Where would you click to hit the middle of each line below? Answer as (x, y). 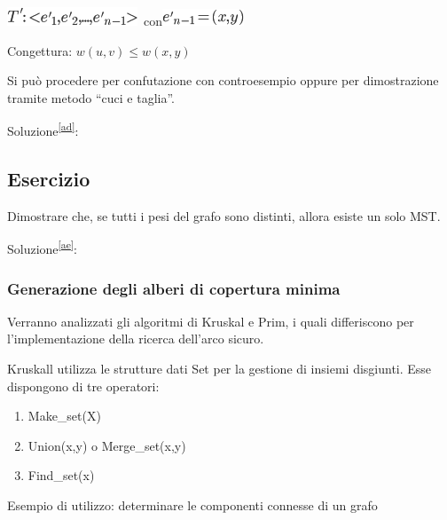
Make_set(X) (64, 416)
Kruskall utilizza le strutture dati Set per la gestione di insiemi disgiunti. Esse (220, 369)
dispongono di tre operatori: (83, 386)
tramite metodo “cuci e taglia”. (91, 97)
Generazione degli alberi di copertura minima (174, 288)
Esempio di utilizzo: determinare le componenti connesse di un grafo (192, 505)
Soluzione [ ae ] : (42, 248)
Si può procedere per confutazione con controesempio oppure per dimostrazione (223, 80)
